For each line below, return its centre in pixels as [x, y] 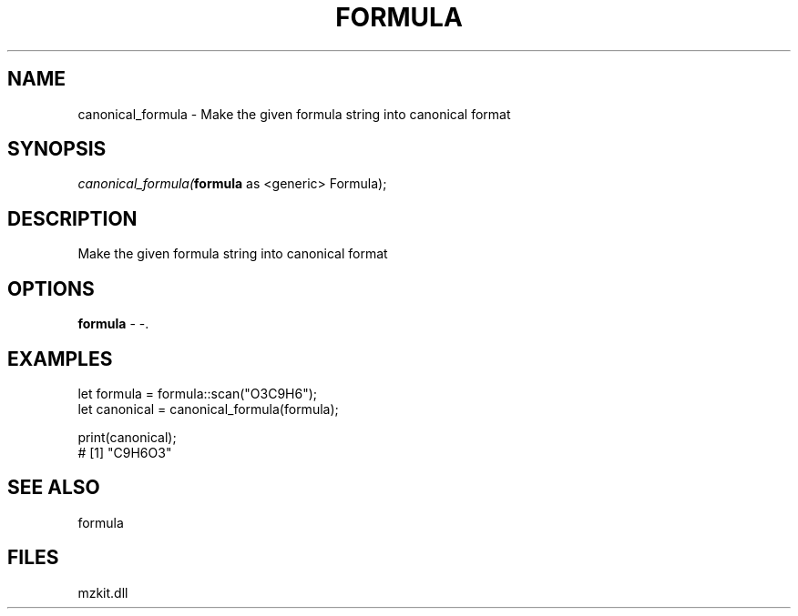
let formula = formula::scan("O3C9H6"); [198, 393]
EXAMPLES [60, 358]
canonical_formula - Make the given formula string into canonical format [294, 114]
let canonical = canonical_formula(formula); [208, 409]
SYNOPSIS [57, 149]
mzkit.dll [103, 592]
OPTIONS [51, 288]
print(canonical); [127, 437]
